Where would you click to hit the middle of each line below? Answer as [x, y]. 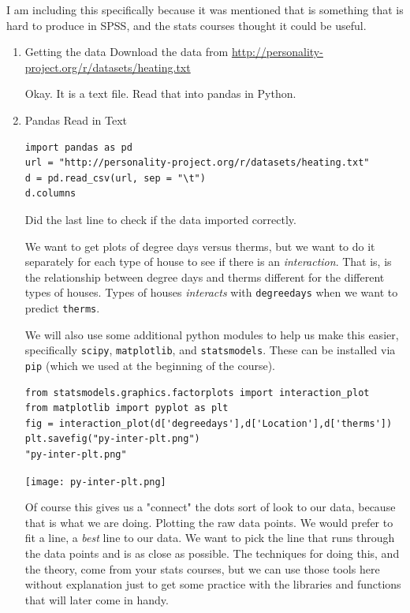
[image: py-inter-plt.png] [95, 482]
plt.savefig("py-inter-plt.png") [112, 439]
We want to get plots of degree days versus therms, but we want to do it [200, 246]
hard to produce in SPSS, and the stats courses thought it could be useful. [186, 25]
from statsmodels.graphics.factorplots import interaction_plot [197, 392]
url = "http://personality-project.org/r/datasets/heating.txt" [197, 163]
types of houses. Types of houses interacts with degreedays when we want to [211, 292]
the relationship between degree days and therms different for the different [205, 277]
